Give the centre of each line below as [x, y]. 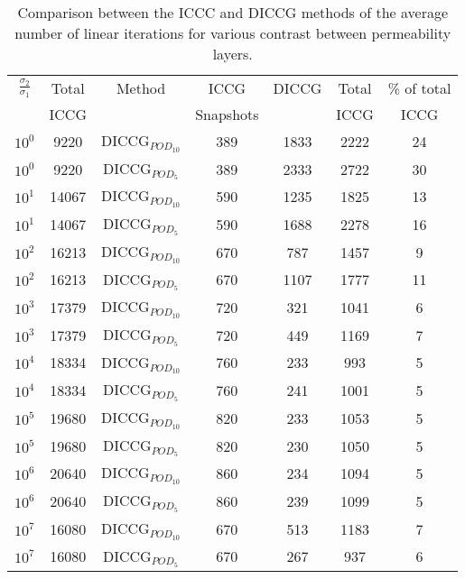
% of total [419, 88]
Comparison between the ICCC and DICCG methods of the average [233, 12]
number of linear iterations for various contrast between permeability [233, 33]
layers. [232, 54]
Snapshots [227, 114]
